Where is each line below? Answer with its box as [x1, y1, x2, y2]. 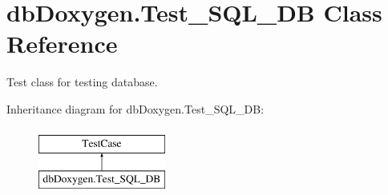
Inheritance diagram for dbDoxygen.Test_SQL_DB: [6, 100, 265, 117]
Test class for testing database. [6, 74, 158, 90]
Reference [6, 27, 118, 60]
